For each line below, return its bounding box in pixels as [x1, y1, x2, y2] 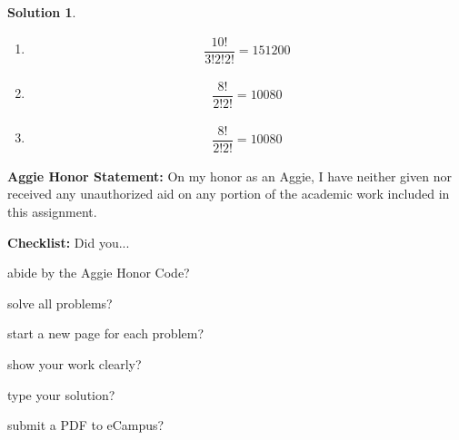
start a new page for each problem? [7, 324, 205, 343]
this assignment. [7, 202, 97, 221]
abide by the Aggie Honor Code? [7, 263, 190, 282]
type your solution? [7, 385, 115, 404]
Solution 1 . [7, 3, 76, 21]
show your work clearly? [7, 355, 142, 374]
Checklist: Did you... [7, 232, 130, 251]
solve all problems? [7, 293, 113, 312]
